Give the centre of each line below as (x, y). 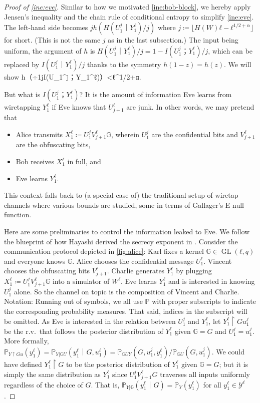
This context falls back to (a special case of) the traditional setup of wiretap (121, 195)
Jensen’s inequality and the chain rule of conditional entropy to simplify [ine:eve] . (129, 16)
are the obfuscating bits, (53, 144)
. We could (228, 351)
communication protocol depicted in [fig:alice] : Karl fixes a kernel (104, 251)
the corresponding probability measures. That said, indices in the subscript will (126, 311)
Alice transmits (39, 134)
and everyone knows (35, 261)
